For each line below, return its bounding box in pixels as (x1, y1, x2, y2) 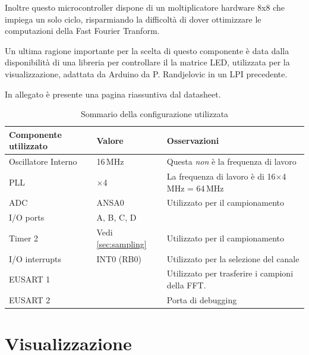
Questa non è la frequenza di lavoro (166, 155, 297, 168)
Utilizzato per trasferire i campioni (166, 267, 294, 279)
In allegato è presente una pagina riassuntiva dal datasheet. (5, 87, 221, 100)
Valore (96, 134, 124, 146)
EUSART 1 (9, 273, 51, 285)
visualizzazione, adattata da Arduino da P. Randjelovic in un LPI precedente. (5, 67, 288, 80)
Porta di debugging (166, 293, 237, 306)
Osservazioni (166, 134, 219, 146)
